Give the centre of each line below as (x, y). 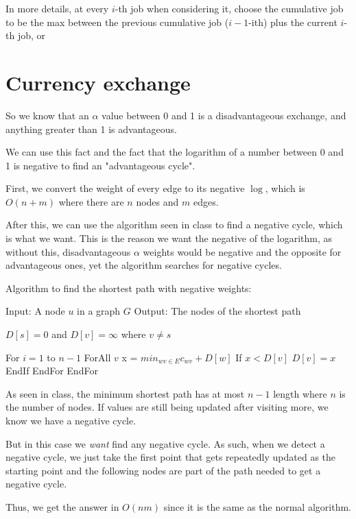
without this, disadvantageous (68, 251)
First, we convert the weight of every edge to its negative (125, 188)
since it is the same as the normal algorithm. (257, 506)
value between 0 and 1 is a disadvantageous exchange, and (224, 115)
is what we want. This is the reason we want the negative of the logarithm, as (169, 238)
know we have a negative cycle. (71, 420)
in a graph (99, 311)
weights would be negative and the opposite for (242, 251)
